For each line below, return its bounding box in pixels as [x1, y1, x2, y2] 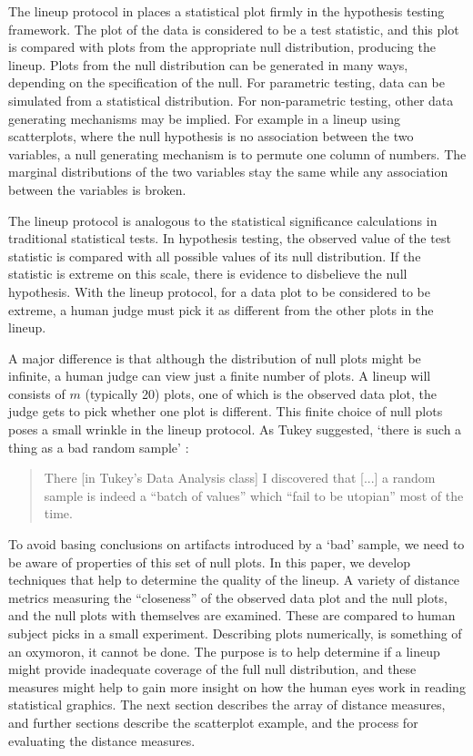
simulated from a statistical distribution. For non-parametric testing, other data [8, 90, 454, 109]
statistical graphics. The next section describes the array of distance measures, [8, 695, 446, 714]
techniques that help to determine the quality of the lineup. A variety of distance [8, 570, 460, 589]
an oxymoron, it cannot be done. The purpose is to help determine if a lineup [8, 641, 440, 660]
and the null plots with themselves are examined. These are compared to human [8, 606, 456, 625]
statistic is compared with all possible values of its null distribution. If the [8, 246, 421, 265]
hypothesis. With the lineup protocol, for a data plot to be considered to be [8, 281, 430, 301]
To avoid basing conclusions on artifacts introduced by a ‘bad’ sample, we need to [8, 535, 465, 554]
